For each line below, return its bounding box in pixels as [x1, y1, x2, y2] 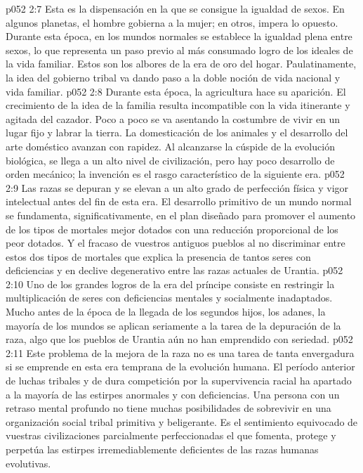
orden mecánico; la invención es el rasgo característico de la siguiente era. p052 [6, 167, 345, 181]
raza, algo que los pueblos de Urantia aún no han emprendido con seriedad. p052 [6, 332, 353, 346]
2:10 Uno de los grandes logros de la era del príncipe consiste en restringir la [6, 276, 335, 291]
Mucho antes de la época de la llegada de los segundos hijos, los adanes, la [6, 304, 326, 319]
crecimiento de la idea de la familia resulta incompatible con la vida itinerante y [6, 98, 350, 112]
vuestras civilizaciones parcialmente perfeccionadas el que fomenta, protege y [6, 428, 336, 443]
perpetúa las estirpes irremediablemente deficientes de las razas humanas [6, 442, 319, 456]
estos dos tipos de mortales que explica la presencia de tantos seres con [6, 249, 311, 264]
